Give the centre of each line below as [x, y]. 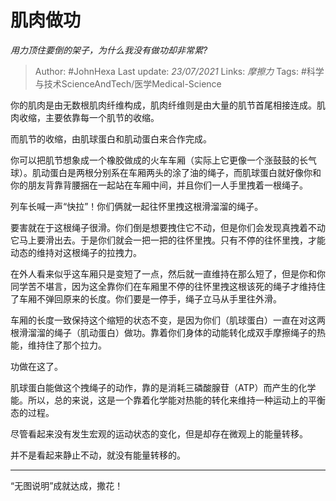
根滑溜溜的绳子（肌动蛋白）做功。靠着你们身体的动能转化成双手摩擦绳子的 [163, 332]
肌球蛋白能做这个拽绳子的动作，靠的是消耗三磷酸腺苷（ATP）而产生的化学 [163, 387]
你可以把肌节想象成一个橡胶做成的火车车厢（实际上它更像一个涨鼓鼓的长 [159, 160]
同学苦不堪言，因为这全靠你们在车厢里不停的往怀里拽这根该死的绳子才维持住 [168, 286]
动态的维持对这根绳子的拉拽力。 [76, 252]
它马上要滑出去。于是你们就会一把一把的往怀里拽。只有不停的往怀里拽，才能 [168, 240]
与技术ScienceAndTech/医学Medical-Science [128, 83]
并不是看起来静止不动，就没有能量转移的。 [98, 455]
